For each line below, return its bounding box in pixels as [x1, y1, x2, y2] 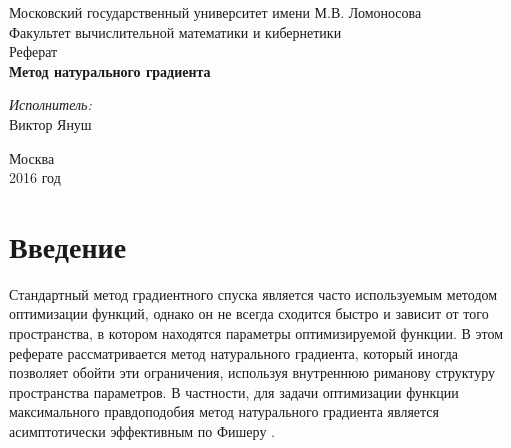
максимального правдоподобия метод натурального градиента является [9, 401, 439, 422]
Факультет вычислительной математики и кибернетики [9, 21, 342, 42]
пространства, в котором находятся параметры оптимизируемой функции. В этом [9, 323, 504, 344]
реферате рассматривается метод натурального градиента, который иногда [9, 342, 459, 363]
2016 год [9, 167, 61, 188]
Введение [9, 225, 127, 266]
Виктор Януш [9, 113, 92, 134]
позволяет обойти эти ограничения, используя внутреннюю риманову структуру [9, 362, 496, 383]
